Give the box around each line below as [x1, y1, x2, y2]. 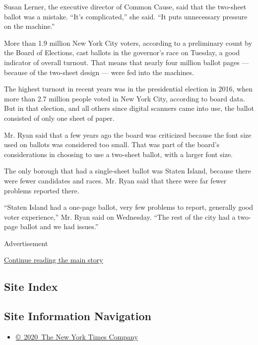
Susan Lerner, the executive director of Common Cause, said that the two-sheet [4, 1, 247, 11]
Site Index [4, 279, 58, 294]
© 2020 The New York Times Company [15, 332, 138, 342]
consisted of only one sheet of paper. [4, 112, 115, 123]
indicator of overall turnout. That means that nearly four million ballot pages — [4, 57, 249, 67]
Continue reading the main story [4, 255, 103, 265]
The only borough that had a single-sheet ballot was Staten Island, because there [4, 166, 251, 176]
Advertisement [4, 238, 48, 248]
